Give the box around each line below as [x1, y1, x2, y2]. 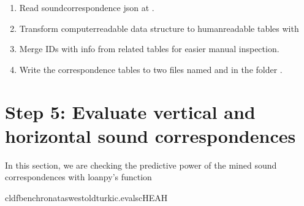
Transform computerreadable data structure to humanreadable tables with [19, 21, 299, 34]
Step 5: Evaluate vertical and [5, 99, 256, 124]
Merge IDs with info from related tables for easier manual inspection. [19, 42, 279, 55]
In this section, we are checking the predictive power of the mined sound [5, 158, 277, 171]
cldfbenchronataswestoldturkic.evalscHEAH [5, 191, 168, 204]
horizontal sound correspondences [5, 123, 296, 148]
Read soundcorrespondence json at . [19, 1, 154, 13]
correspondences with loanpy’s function [5, 170, 152, 183]
